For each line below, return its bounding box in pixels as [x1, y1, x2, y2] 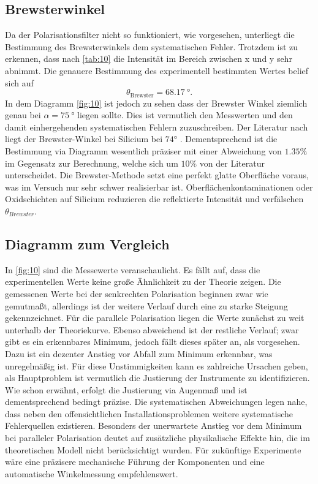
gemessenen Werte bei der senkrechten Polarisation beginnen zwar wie [5, 287, 268, 300]
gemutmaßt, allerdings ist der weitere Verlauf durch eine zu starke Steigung [5, 299, 288, 312]
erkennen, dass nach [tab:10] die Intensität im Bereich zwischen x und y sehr [5, 52, 292, 65]
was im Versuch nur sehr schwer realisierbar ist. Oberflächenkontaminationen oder [5, 180, 313, 193]
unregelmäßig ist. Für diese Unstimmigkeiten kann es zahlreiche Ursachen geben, [5, 359, 308, 372]
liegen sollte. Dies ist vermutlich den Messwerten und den [77, 108, 293, 121]
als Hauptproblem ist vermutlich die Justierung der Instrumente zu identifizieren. [5, 371, 310, 384]
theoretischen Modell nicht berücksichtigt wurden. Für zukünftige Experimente [5, 443, 301, 456]
